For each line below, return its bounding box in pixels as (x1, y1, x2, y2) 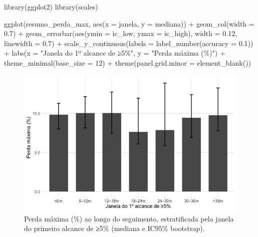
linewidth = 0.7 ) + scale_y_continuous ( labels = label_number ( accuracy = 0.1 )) (4, 38, 253, 48)
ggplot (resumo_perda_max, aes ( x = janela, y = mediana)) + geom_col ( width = (4, 18, 254, 29)
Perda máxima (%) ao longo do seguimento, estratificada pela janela (24, 213, 234, 223)
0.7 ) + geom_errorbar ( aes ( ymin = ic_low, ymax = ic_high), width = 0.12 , (4, 28, 237, 39)
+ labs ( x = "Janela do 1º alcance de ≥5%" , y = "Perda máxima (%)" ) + (4, 48, 225, 58)
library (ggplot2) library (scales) (4, 2, 98, 12)
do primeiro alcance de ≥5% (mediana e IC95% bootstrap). (24, 223, 205, 233)
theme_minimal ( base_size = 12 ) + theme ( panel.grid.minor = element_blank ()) (4, 57, 251, 68)
